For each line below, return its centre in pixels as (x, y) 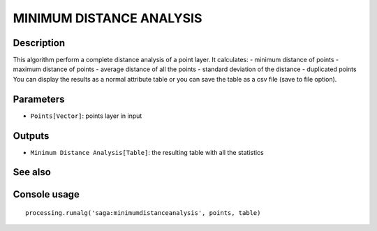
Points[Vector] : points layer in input (86, 116)
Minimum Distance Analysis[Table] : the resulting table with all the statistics (147, 152)
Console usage (46, 194)
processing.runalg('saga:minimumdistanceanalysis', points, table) (143, 213)
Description (39, 43)
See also (32, 172)
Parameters (39, 99)
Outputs (31, 136)
